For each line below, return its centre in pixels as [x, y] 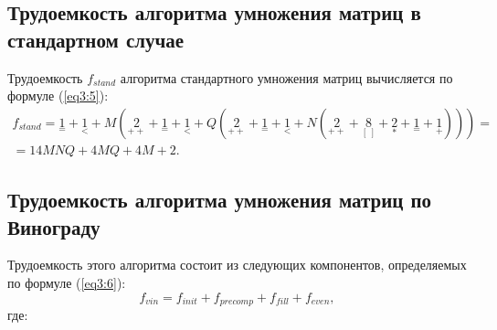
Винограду [54, 226]
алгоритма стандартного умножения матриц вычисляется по [286, 77]
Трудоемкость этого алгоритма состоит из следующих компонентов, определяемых [237, 265]
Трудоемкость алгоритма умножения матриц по [220, 200]
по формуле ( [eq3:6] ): [67, 283]
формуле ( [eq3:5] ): [58, 96]
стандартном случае [96, 39]
